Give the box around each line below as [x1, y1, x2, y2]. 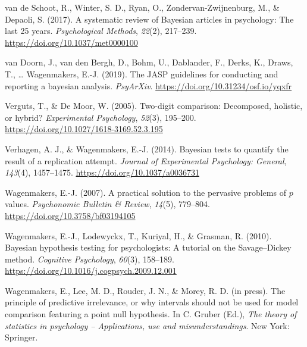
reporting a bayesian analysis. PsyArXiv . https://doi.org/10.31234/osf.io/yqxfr [5, 79, 292, 92]
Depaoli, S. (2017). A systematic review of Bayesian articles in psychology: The [5, 12, 294, 25]
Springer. [5, 331, 38, 343]
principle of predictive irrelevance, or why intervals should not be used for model [5, 296, 299, 308]
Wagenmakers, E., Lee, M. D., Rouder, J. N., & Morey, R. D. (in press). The [5, 284, 286, 296]
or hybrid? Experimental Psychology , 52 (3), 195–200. [5, 111, 196, 123]
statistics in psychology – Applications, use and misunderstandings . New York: [5, 319, 290, 332]
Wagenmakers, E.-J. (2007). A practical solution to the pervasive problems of [5, 186, 286, 198]
